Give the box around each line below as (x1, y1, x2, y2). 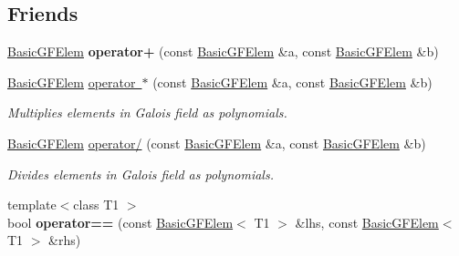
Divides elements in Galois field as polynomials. (7, 164, 274, 183)
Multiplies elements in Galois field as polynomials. (7, 103, 287, 122)
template (7, 195, 57, 214)
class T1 (73, 195, 120, 214)
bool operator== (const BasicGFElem (7, 212, 234, 231)
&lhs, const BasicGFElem (295, 212, 439, 231)
